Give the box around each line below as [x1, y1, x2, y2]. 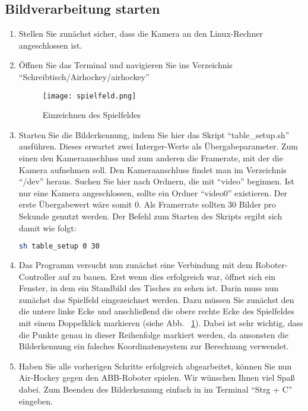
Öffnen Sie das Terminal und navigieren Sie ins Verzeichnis [18, 59, 233, 71]
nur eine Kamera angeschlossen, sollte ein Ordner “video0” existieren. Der [18, 186, 288, 199]
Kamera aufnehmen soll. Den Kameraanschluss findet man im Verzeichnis [18, 163, 287, 176]
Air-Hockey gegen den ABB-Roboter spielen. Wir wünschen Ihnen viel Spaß [18, 371, 295, 384]
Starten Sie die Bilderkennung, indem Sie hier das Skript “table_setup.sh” [18, 128, 290, 141]
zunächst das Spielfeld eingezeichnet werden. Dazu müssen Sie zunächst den [18, 293, 294, 305]
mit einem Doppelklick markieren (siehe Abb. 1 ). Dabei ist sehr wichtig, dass [18, 317, 303, 329]
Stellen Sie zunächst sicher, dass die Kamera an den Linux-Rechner [18, 27, 263, 40]
